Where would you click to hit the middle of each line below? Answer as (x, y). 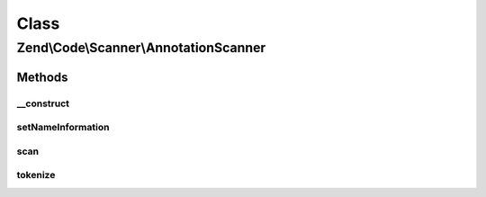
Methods (42, 77)
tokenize (36, 175)
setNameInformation (63, 128)
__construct (43, 103)
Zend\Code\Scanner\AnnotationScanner (141, 48)
